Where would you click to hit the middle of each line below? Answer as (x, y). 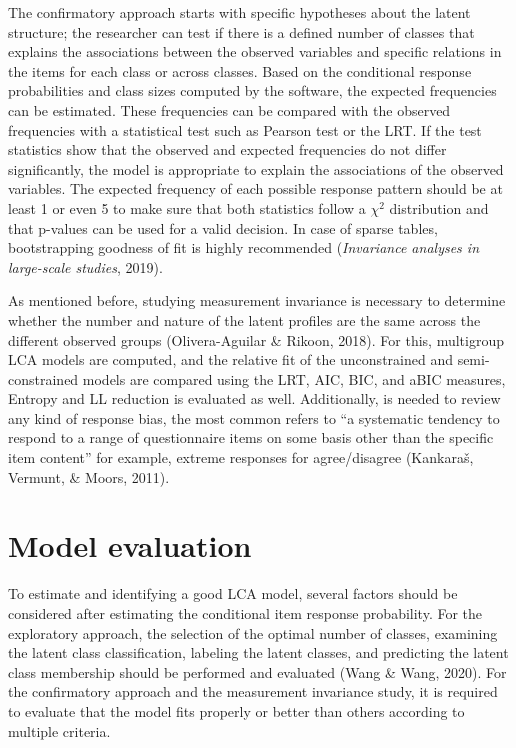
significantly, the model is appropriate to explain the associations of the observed (256, 168)
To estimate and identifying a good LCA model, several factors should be (233, 593)
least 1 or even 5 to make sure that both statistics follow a (187, 207)
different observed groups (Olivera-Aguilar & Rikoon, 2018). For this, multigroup (256, 339)
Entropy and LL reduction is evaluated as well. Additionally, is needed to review (254, 398)
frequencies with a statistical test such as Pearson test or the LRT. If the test (245, 129)
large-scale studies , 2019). (85, 266)
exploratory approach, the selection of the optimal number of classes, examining (253, 632)
